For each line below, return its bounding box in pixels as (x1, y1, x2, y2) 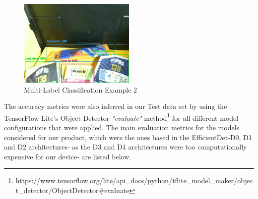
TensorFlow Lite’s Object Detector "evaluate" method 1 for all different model (4, 111, 239, 123)
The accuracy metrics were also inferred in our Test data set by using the (4, 101, 227, 111)
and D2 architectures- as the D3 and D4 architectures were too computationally (4, 142, 247, 152)
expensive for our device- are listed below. (4, 151, 131, 161)
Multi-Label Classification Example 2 (24, 84, 137, 95)
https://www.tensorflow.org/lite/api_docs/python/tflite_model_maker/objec (15, 175, 254, 186)
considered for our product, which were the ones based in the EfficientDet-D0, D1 (4, 132, 252, 142)
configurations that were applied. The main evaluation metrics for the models (4, 122, 240, 133)
